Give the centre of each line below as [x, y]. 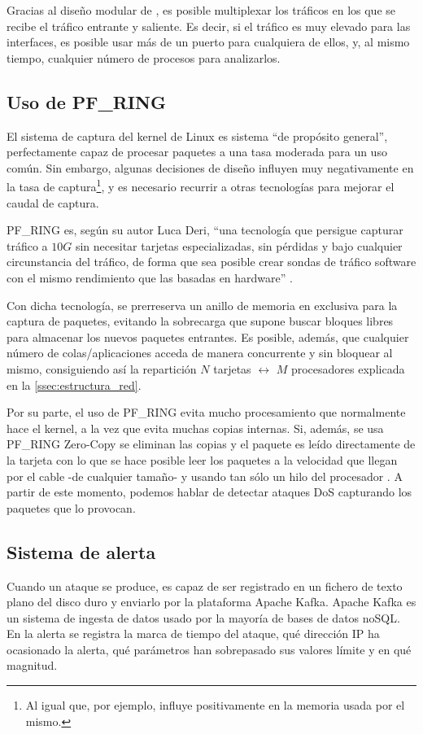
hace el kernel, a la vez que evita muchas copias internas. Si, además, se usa [195, 428]
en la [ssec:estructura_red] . [74, 384]
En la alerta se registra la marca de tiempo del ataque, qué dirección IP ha [193, 634]
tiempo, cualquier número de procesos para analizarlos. [144, 57]
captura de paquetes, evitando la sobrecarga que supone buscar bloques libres [200, 321]
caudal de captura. [53, 202]
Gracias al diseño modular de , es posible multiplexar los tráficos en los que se [201, 10]
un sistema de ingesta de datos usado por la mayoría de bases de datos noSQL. [203, 617]
